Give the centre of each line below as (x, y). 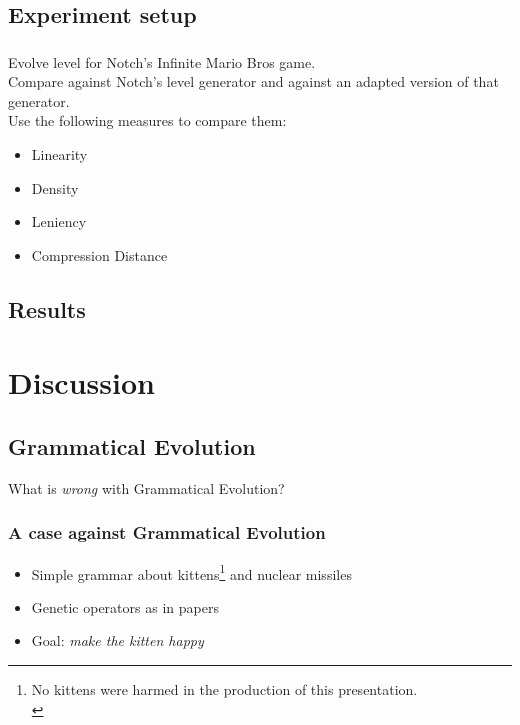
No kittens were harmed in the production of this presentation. (224, 689)
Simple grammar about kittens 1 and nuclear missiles (191, 572)
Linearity (59, 154)
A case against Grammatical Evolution (167, 532)
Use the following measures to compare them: (147, 120)
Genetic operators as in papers (125, 606)
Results (47, 308)
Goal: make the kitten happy (117, 640)
